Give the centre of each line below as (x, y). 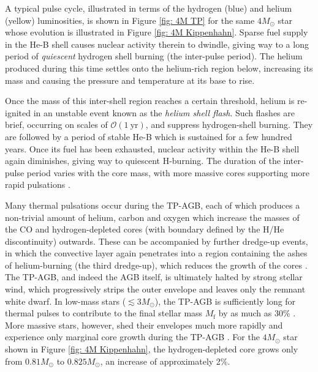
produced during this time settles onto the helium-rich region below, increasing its (159, 68)
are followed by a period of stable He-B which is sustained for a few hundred (149, 136)
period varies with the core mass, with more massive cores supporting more (168, 172)
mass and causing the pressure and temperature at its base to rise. (130, 80)
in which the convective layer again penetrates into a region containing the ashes (156, 253)
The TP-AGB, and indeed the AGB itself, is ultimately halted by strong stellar (154, 277)
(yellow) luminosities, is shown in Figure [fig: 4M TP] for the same (130, 20)
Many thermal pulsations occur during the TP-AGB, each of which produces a (153, 205)
